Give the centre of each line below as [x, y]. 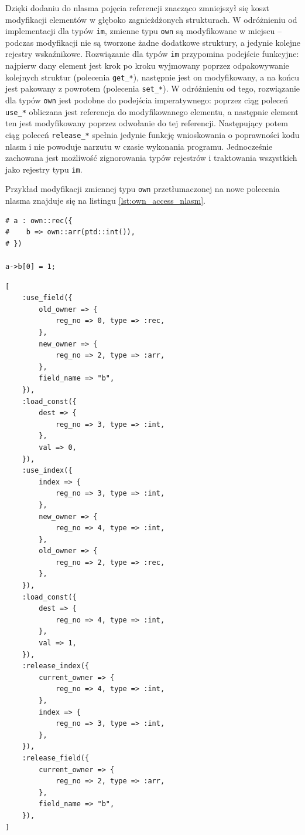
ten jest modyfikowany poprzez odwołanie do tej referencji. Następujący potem [147, 123]
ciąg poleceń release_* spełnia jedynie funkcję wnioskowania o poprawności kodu [152, 134]
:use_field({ [47, 298]
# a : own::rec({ [39, 220]
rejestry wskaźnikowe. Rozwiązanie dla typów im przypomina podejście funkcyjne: [152, 54]
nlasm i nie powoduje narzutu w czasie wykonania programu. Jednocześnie [139, 146]
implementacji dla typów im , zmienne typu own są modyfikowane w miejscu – [143, 31]
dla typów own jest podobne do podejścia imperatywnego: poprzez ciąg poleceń [147, 100]
